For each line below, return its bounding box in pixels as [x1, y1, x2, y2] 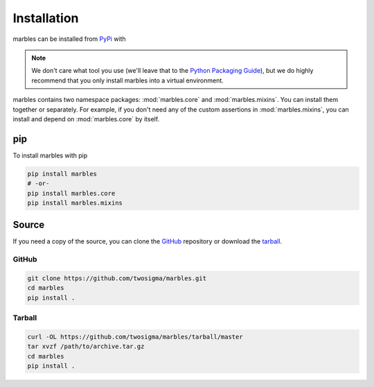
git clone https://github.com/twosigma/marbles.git [27, 275, 207, 282]
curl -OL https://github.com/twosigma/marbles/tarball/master [27, 333, 243, 341]
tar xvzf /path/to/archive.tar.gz [27, 343, 145, 350]
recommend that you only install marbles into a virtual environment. [31, 76, 224, 85]
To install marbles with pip [12, 151, 88, 160]
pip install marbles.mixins [27, 198, 123, 207]
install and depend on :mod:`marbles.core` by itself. [12, 114, 160, 123]
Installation [12, 10, 79, 26]
